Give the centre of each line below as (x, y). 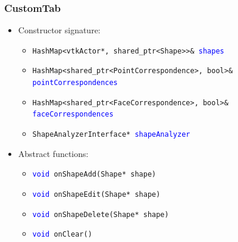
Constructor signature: (59, 30)
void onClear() (62, 235)
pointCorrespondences (75, 83)
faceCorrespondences (73, 114)
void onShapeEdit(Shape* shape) (96, 194)
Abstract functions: (53, 153)
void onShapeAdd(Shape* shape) (94, 175)
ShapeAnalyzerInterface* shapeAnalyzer (111, 135)
